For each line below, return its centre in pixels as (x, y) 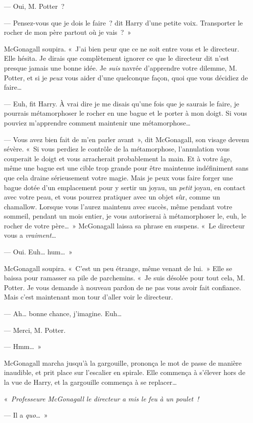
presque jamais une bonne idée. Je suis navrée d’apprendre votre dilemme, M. (121, 67)
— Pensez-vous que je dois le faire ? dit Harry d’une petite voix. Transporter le (124, 22)
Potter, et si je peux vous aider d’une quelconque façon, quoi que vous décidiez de (126, 77)
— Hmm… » (23, 346)
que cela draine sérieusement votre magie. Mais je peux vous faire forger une (118, 177)
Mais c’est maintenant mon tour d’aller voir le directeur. (89, 297)
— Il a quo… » (26, 415)
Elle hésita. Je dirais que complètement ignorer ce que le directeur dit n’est (117, 58)
